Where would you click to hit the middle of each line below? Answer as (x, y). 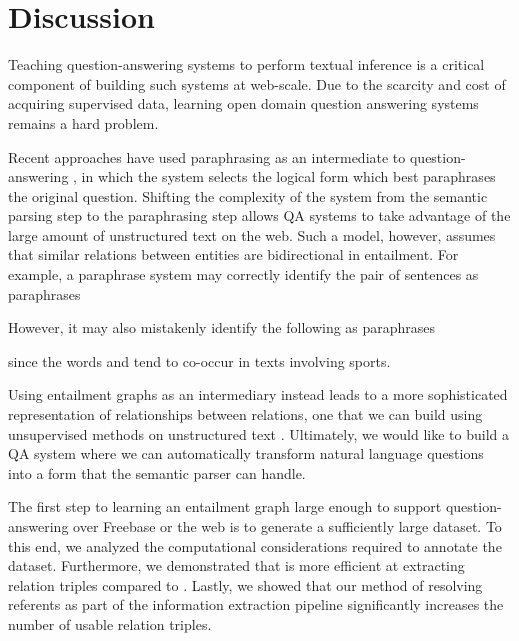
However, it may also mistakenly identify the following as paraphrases (222, 327)
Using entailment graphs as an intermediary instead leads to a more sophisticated (258, 394)
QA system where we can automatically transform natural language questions (246, 453)
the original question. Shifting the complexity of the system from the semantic (248, 195)
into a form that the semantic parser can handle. (157, 472)
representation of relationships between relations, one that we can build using (245, 414)
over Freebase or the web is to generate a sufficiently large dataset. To (287, 526)
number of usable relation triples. (110, 623)
